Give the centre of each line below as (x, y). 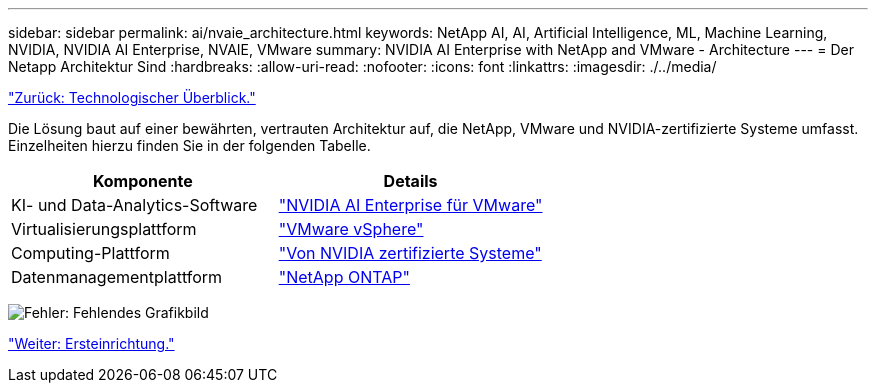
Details (410, 181)
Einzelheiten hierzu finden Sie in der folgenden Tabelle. (189, 145)
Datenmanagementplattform (117, 277)
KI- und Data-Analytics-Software (134, 205)
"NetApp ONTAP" (344, 277)
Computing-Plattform (90, 253)
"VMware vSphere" (351, 229)
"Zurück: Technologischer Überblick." (132, 97)
